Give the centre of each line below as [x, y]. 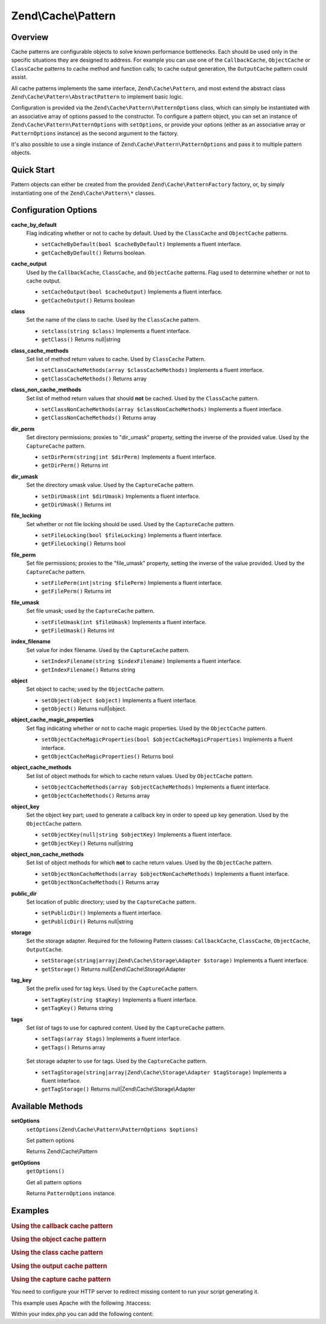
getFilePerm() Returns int [76, 591]
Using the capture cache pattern [61, 1279]
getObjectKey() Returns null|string [87, 843]
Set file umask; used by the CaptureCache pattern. [91, 611]
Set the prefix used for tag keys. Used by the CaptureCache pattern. [112, 988]
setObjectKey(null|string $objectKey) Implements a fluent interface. [137, 835]
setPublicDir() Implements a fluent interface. [102, 913]
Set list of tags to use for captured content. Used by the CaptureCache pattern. [126, 1028]
